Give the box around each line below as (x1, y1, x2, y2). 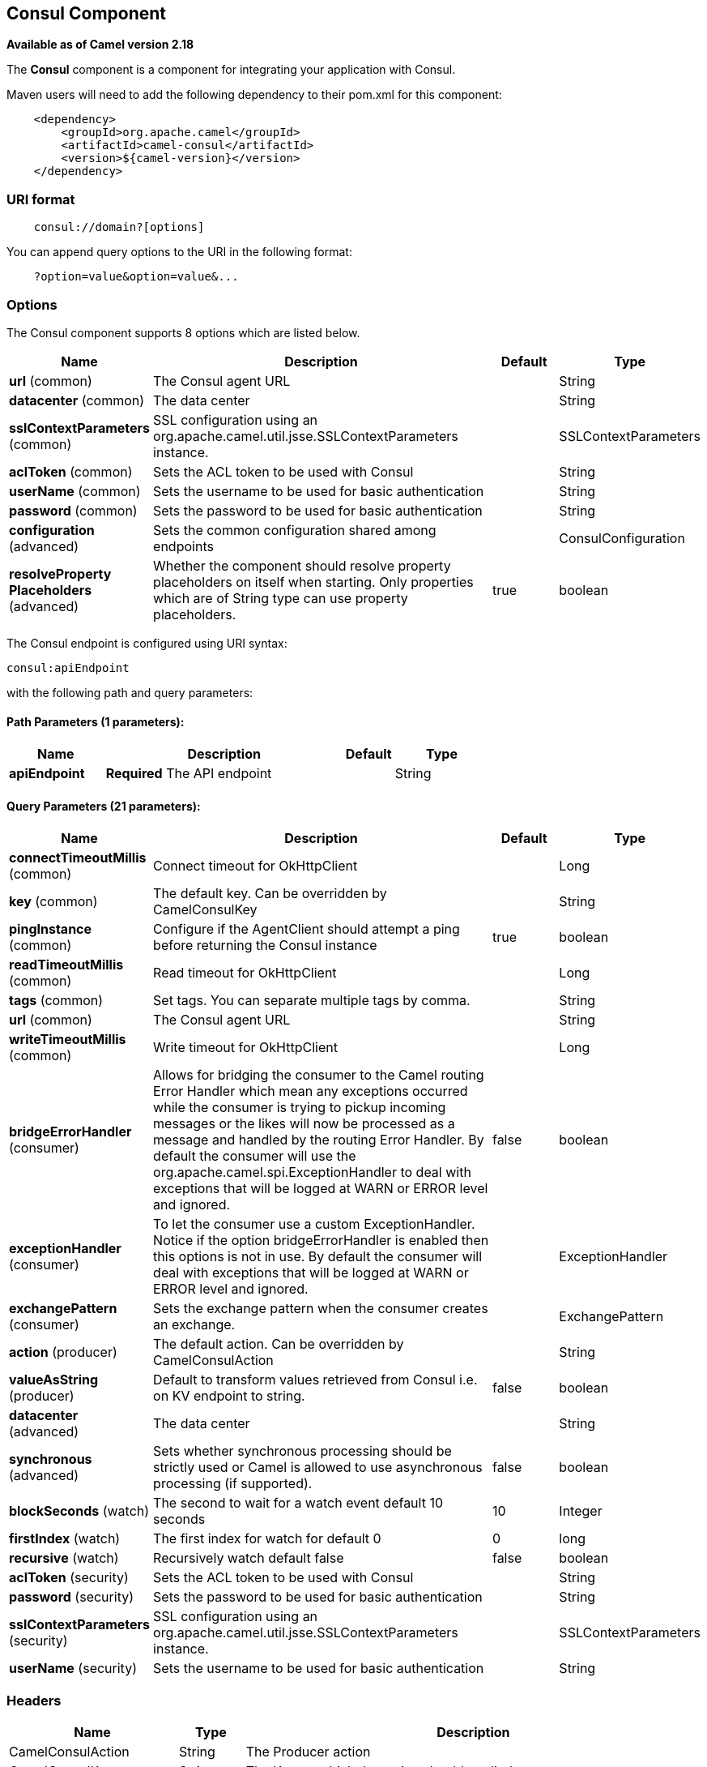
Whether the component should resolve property (153, 557, 451, 574)
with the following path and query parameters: (6, 685, 253, 700)
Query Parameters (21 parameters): (6, 798, 201, 813)
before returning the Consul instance (153, 937, 377, 954)
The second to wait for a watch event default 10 (153, 1495, 444, 1512)
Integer (559, 1503, 603, 1520)
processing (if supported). (153, 1475, 313, 1492)
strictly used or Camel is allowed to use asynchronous (153, 1459, 483, 1476)
